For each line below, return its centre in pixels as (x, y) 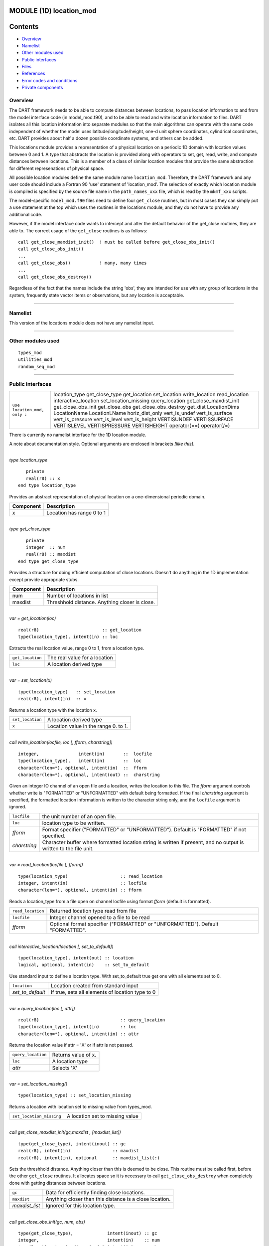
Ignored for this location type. (80, 1206)
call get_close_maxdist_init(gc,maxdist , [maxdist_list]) (65, 1132)
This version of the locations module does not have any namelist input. (82, 323)
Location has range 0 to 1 (76, 512)
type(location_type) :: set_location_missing (75, 1095)
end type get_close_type (48, 561)
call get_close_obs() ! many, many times (82, 263)
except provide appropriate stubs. (44, 579)
